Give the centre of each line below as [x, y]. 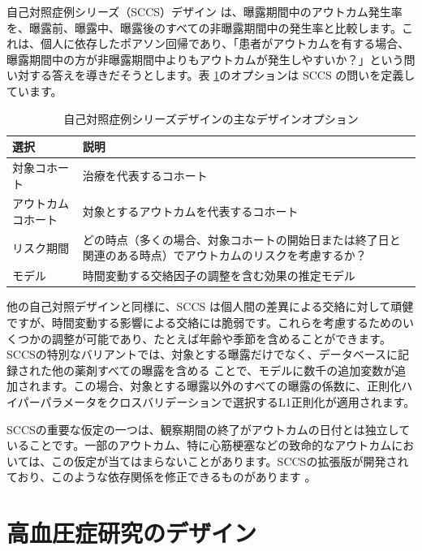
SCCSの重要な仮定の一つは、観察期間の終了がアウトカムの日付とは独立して [209, 429]
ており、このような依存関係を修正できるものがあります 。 [161, 477]
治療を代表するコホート [145, 175]
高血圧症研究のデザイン [132, 533]
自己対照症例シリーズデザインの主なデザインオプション [211, 118]
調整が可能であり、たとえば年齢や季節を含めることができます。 [221, 338]
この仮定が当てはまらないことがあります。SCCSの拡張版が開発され [230, 461]
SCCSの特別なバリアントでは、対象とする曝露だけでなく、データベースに [202, 354]
